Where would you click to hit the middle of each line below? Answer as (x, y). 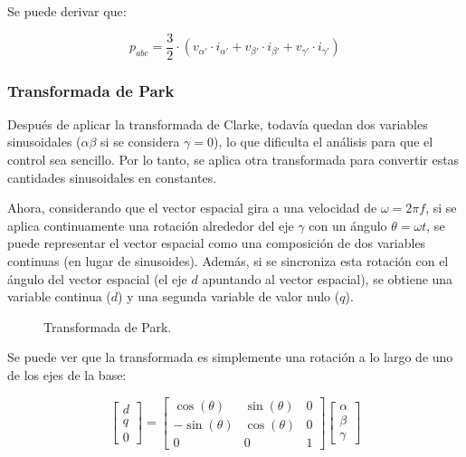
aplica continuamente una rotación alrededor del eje (151, 225)
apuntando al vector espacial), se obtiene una (328, 278)
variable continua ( (59, 296)
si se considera (140, 142)
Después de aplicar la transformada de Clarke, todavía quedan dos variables (218, 124)
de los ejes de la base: (67, 375)
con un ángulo (348, 225)
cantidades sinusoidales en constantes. (112, 177)
